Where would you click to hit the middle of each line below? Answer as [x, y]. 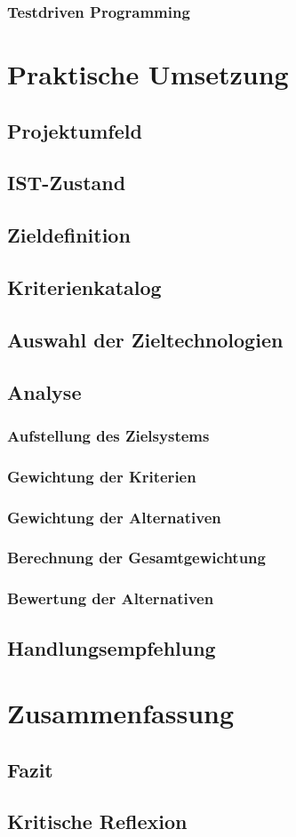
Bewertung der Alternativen [111, 598]
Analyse [44, 391]
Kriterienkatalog [84, 287]
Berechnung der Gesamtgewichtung [136, 558]
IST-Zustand [67, 183]
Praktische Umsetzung [148, 74]
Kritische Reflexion [97, 821]
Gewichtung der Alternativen [114, 517]
